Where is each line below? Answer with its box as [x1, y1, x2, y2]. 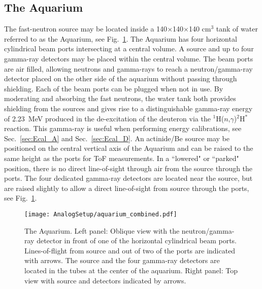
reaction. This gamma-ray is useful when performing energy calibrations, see [4, 123, 242, 134]
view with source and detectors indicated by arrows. [24, 275, 186, 285]
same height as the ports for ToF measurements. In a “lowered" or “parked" [4, 152, 239, 163]
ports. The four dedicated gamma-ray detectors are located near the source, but [4, 173, 253, 183]
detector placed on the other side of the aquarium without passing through [4, 73, 237, 84]
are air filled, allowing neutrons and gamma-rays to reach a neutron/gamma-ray [4, 63, 253, 74]
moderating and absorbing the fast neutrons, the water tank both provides [4, 93, 236, 104]
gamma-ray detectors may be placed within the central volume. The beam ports [4, 53, 253, 63]
